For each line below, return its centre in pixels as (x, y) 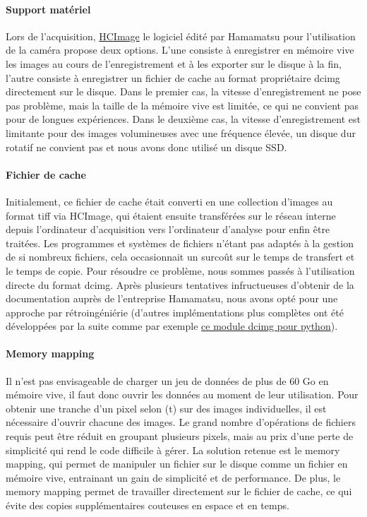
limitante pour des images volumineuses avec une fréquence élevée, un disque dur (181, 132)
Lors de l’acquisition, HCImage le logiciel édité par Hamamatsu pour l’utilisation (181, 36)
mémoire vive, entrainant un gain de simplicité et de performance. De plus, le (173, 477)
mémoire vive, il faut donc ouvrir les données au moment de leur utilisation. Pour (182, 394)
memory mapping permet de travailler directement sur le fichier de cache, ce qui (179, 491)
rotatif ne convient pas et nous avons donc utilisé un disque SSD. (146, 147)
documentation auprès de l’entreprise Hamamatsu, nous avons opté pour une (172, 298)
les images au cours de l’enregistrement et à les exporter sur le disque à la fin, (174, 63)
